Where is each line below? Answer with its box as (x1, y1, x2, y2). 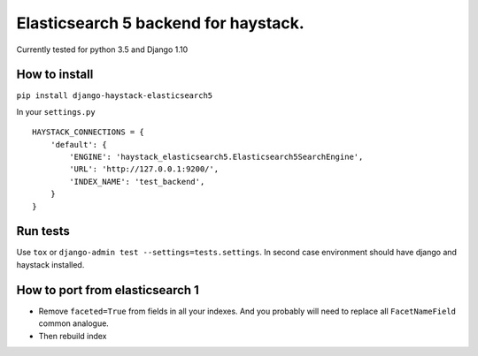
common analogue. (38, 318, 110, 329)
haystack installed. (16, 259, 85, 269)
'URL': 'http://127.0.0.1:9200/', (69, 164, 220, 174)
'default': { (50, 140, 107, 149)
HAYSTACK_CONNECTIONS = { (32, 127, 145, 137)
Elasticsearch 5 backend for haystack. (16, 13, 305, 33)
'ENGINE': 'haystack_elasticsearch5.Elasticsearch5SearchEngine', (69, 152, 364, 163)
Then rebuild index (38, 330, 107, 341)
